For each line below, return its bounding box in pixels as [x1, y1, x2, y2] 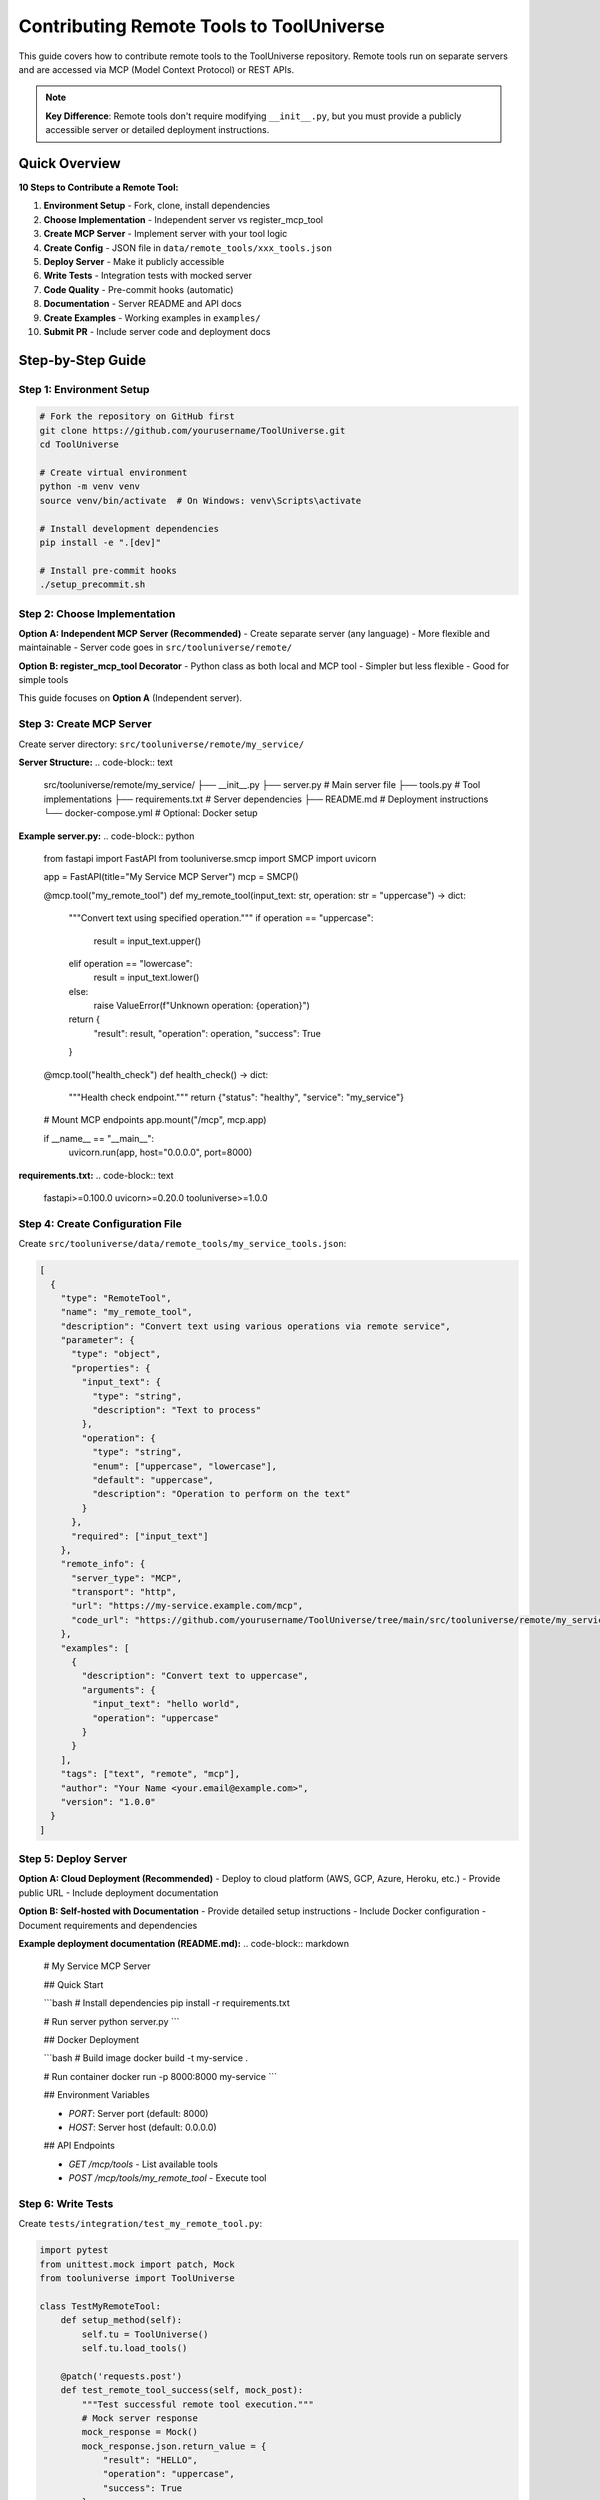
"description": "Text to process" [91, 1405, 262, 1416]
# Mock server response [81, 2412, 199, 2424]
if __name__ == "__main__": [43, 1132, 155, 1144]
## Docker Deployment [43, 2033, 140, 2045]
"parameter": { [60, 1335, 135, 1346]
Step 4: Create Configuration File [18, 1216, 182, 1230]
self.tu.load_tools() [81, 2342, 188, 2354]
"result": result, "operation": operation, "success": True [93, 1027, 322, 1039]
